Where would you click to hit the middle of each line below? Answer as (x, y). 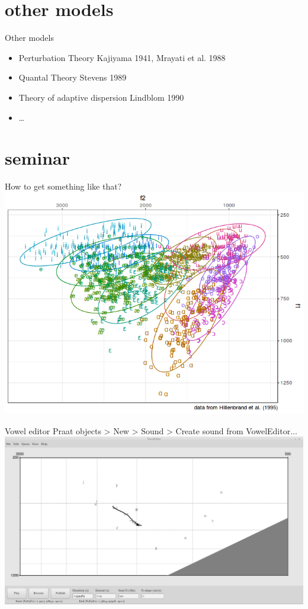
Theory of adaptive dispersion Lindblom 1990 (101, 97)
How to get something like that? (63, 186)
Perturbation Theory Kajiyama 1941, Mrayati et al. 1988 (122, 57)
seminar (38, 158)
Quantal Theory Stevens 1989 (73, 77)
